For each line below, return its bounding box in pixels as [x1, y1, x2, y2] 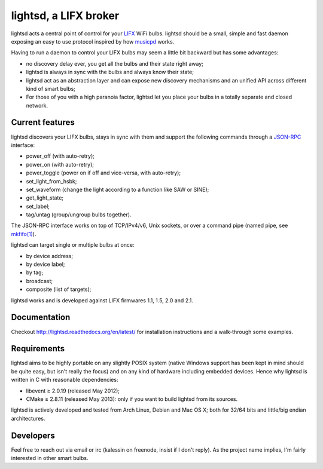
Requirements [11, 344, 65, 354]
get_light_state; [26, 194, 64, 201]
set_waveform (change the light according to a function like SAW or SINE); [26, 186, 209, 193]
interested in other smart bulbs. [11, 455, 89, 462]
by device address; [26, 252, 74, 259]
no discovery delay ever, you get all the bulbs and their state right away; [26, 60, 203, 67]
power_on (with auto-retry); [26, 161, 94, 168]
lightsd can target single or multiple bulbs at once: [11, 241, 135, 249]
